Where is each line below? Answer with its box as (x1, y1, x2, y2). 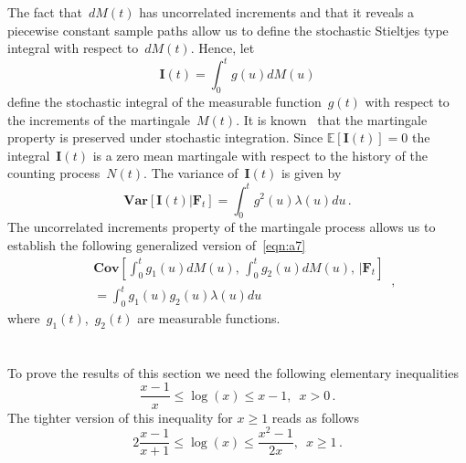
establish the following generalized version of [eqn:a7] (7, 235, 306, 254)
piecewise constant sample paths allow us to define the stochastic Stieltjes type (7, 20, 449, 39)
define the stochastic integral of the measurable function (7, 92, 322, 111)
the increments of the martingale (7, 110, 191, 129)
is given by (281, 163, 342, 183)
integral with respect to (7, 38, 139, 58)
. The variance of (143, 163, 238, 183)
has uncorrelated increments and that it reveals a (139, 3, 415, 21)
